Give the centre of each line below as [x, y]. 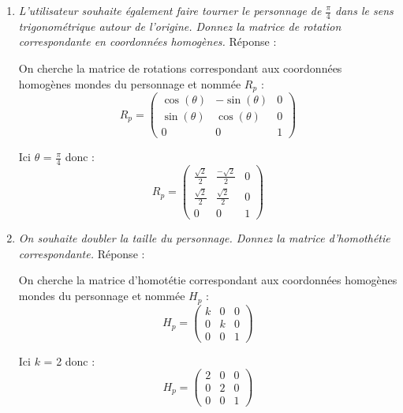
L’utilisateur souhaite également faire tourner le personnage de [170, 10]
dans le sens [364, 10]
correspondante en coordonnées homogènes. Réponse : [147, 41]
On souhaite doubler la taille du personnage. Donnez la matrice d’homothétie [204, 238]
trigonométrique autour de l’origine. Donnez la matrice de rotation [180, 26]
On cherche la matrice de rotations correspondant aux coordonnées [180, 68]
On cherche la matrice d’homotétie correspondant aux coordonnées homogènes [208, 280]
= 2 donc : [69, 360]
